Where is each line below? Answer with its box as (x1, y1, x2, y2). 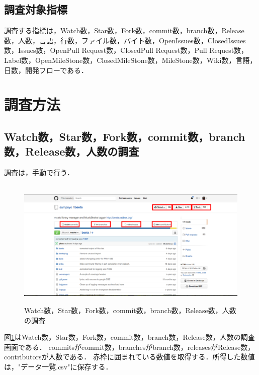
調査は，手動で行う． (4, 167, 74, 178)
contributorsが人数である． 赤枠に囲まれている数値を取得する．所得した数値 (4, 351, 255, 362)
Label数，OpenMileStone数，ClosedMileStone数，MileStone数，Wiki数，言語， (4, 54, 257, 65)
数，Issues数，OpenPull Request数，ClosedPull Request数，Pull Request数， (4, 45, 248, 55)
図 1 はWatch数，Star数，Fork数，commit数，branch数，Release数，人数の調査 (4, 332, 255, 342)
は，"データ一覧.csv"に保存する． (4, 361, 113, 371)
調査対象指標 (4, 2, 67, 17)
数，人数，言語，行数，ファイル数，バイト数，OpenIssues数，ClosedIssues (4, 35, 246, 45)
